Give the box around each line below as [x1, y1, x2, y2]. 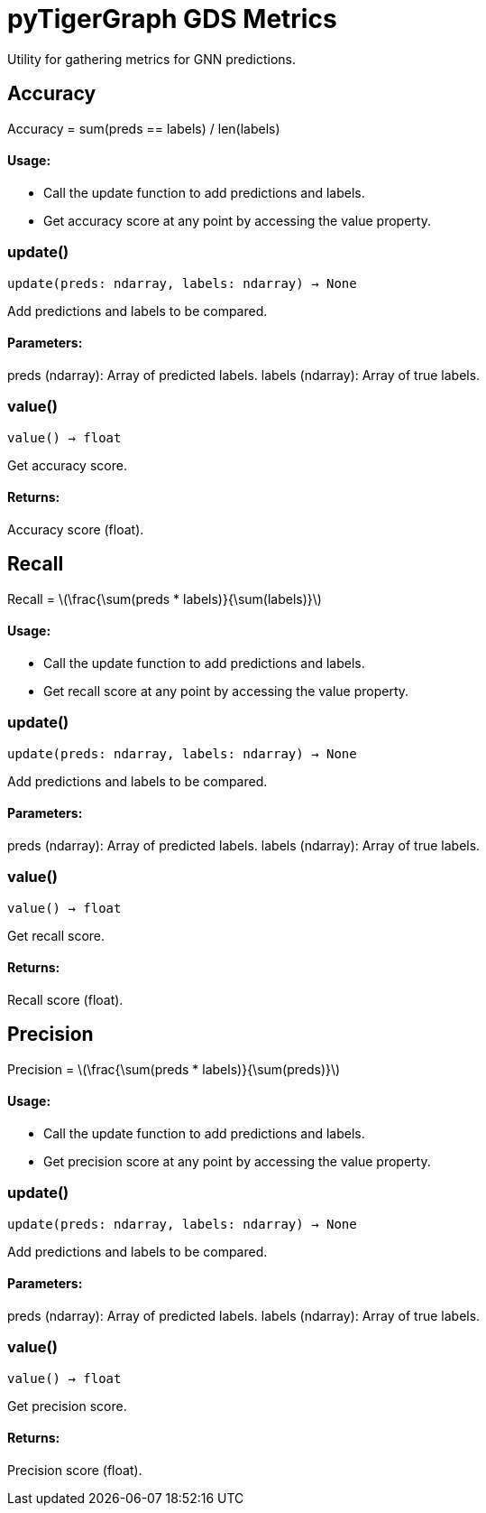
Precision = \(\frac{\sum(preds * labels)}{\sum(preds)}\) [7, 1061, 341, 1077]
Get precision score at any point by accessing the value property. [43, 1153, 431, 1169]
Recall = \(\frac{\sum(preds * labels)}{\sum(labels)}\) [7, 590, 322, 607]
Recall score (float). [7, 991, 124, 1007]
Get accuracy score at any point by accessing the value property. [43, 212, 431, 228]
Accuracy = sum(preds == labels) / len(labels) [7, 120, 280, 136]
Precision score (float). [7, 1462, 142, 1478]
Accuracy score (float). [7, 521, 144, 537]
